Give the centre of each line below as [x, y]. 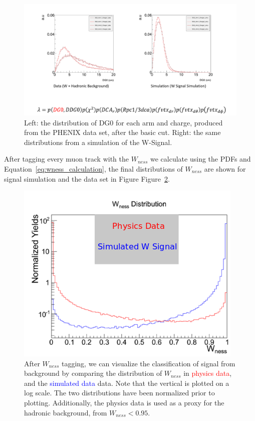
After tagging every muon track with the [67, 159]
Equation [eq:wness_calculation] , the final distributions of [93, 168]
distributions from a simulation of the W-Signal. [98, 142]
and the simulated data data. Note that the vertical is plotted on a [127, 383]
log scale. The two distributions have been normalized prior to [119, 393]
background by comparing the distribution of [93, 373]
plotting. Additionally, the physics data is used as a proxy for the [124, 403]
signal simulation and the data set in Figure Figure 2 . [87, 178]
